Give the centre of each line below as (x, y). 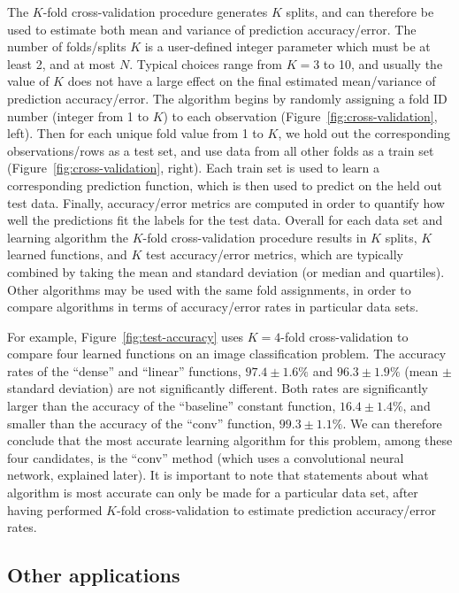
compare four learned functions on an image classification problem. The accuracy (227, 354)
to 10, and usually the (383, 63)
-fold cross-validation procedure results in (255, 237)
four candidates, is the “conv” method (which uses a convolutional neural (206, 457)
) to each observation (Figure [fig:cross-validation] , (300, 116)
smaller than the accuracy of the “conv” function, (142, 423)
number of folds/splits (67, 46)
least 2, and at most (61, 63)
